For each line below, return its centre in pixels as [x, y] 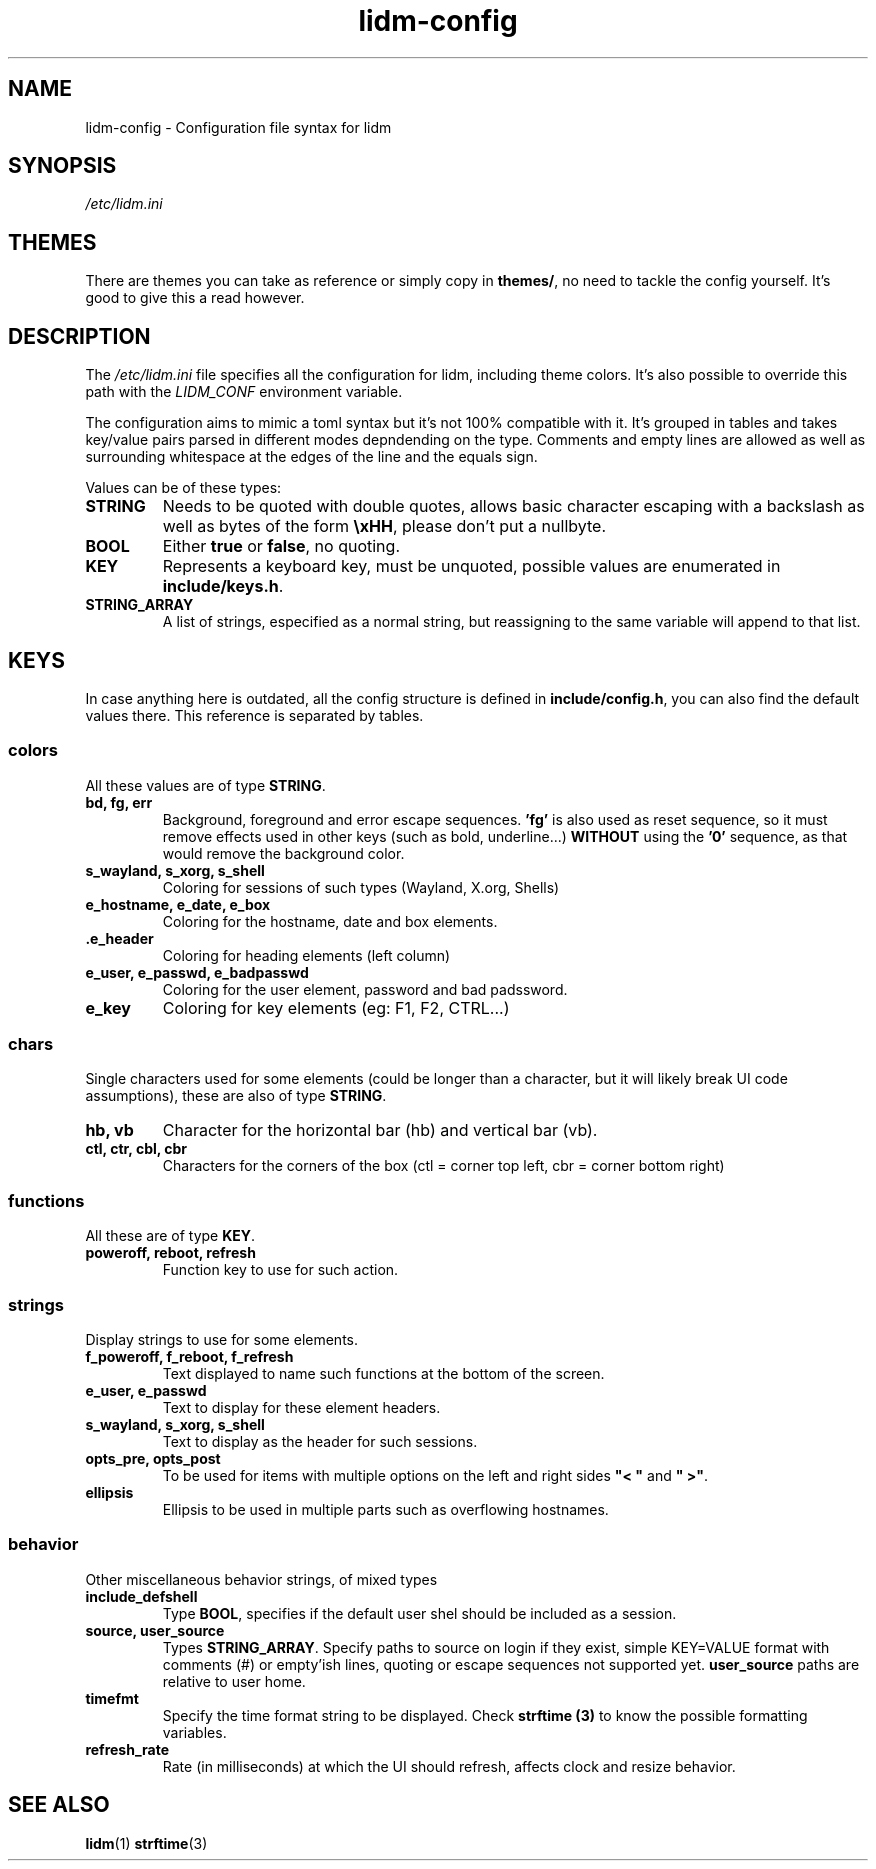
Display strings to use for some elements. [221, 1339]
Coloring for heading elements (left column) [306, 955]
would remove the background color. [283, 853]
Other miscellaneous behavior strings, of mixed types [261, 1579]
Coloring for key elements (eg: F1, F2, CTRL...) [336, 1007]
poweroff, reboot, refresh [170, 1253]
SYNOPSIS [62, 166]
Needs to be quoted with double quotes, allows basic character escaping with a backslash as [513, 506]
